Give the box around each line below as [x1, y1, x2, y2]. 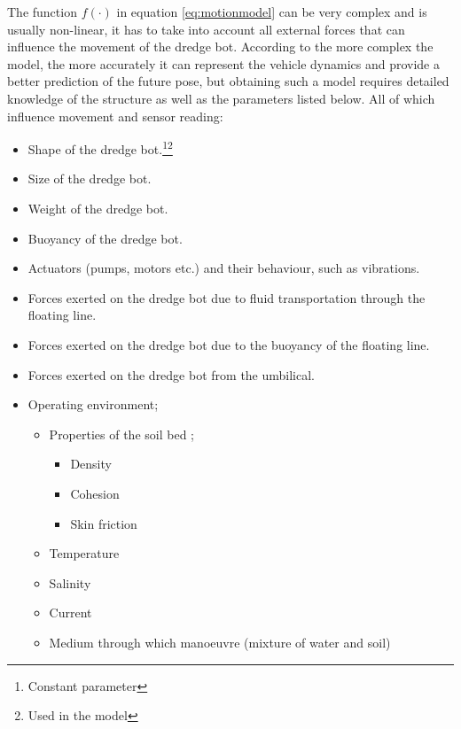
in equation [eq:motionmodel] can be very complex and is [116, 3, 427, 20]
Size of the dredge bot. [27, 169, 152, 188]
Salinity [49, 573, 91, 592]
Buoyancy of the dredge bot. [27, 229, 183, 247]
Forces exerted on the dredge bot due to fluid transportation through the [27, 288, 426, 306]
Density [70, 454, 112, 473]
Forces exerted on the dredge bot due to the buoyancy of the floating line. [27, 335, 430, 353]
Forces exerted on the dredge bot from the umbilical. [27, 365, 315, 384]
